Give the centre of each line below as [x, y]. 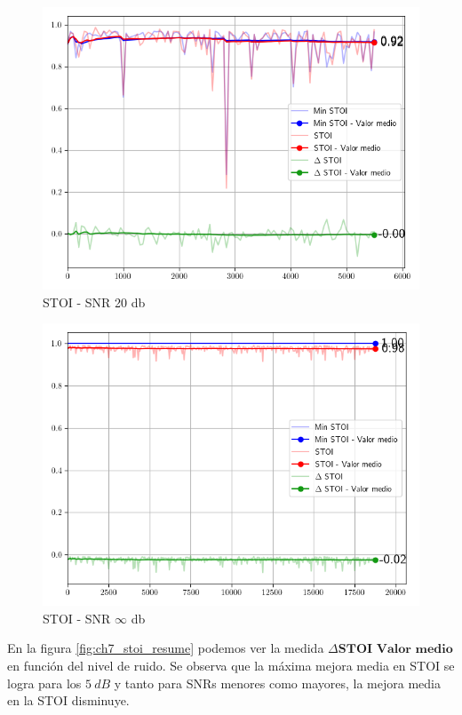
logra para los [44, 683]
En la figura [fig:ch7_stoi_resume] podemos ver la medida [166, 648]
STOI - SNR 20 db [94, 302]
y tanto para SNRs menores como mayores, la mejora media [277, 683]
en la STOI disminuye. [68, 700]
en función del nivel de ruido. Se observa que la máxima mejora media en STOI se [231, 665]
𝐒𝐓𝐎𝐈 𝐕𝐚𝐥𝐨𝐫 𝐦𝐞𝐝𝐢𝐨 [395, 650]
